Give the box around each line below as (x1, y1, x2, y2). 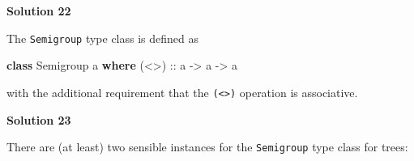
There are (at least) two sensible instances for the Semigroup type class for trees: (6, 138, 408, 155)
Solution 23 (6, 111, 71, 128)
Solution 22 (6, 2, 71, 19)
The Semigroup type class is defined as (6, 29, 198, 46)
